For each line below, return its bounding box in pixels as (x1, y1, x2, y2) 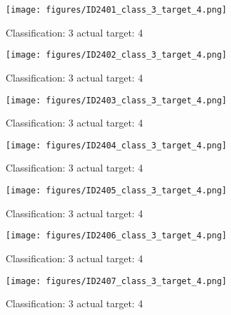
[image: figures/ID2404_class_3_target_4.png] (6, 140, 227, 150)
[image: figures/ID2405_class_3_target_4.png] (6, 186, 227, 195)
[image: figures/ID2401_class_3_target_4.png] (6, 5, 227, 15)
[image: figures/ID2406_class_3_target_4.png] (6, 231, 227, 241)
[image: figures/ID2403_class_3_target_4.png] (6, 95, 227, 105)
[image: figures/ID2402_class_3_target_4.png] (6, 50, 227, 60)
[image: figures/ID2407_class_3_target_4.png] (6, 276, 227, 286)
